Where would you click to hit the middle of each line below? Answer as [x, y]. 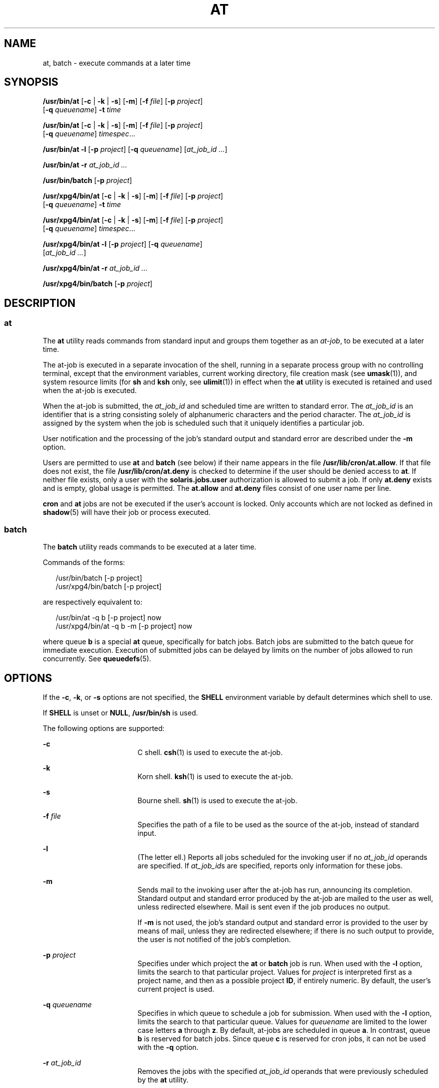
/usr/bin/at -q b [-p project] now [108, 618]
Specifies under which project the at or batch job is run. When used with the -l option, [280, 964]
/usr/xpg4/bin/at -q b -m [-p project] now [124, 626]
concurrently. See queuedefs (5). [97, 659]
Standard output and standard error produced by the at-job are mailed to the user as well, [285, 898]
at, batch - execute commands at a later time [117, 63]
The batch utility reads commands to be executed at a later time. [150, 547]
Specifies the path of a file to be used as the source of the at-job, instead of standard [278, 825]
